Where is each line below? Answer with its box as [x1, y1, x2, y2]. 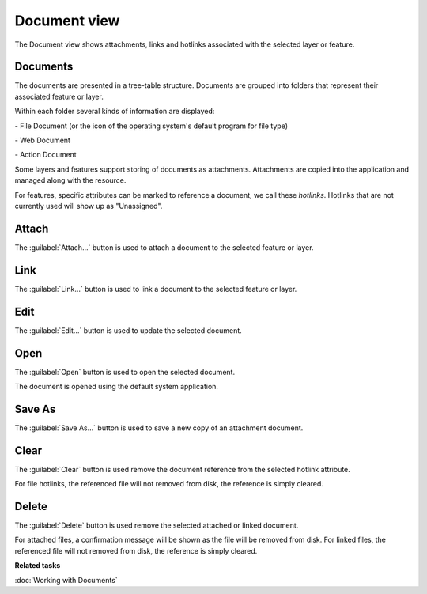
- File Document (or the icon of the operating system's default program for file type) [14, 121, 289, 131]
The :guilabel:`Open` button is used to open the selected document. [14, 367, 236, 376]
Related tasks [14, 561, 61, 570]
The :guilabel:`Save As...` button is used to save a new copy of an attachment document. [14, 423, 304, 433]
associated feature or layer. [14, 92, 104, 101]
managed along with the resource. [14, 176, 127, 185]
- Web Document [14, 135, 71, 146]
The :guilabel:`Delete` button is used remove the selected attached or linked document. [14, 520, 299, 530]
